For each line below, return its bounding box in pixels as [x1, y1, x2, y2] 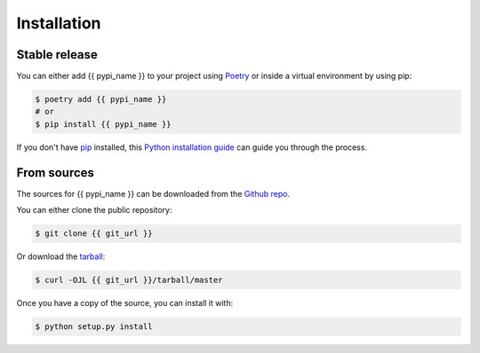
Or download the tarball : [16, 251, 106, 262]
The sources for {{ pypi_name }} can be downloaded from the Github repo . [16, 188, 291, 199]
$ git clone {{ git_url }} [35, 229, 153, 239]
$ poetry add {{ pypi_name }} [35, 94, 167, 105]
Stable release [16, 47, 98, 62]
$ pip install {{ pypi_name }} [35, 119, 172, 129]
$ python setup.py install [35, 322, 153, 332]
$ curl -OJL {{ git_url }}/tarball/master [35, 275, 223, 286]
